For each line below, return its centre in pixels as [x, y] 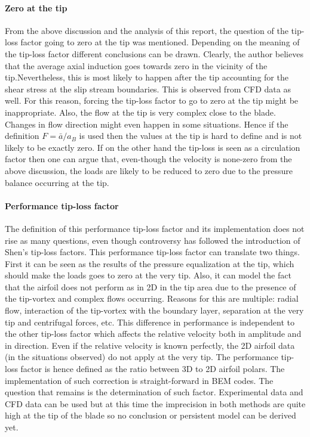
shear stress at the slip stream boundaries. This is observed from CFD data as [148, 89]
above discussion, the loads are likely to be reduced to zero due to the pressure [149, 170]
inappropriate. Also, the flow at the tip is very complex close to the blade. [140, 112]
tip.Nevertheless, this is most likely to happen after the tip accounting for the [147, 77]
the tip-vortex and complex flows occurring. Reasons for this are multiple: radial [152, 298]
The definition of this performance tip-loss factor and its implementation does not [155, 228]
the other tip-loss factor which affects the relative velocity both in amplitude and [153, 334]
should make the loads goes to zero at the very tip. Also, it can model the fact [148, 275]
